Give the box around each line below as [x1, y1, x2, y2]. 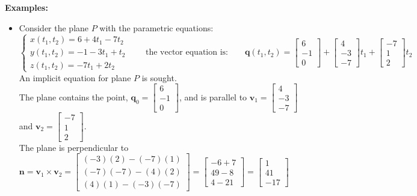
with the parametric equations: [99, 21, 214, 34]
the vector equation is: [146, 48, 228, 57]
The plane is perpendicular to [19, 141, 129, 153]
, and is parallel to [179, 90, 247, 103]
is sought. [141, 71, 177, 84]
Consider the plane [19, 21, 89, 34]
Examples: [5, 1, 48, 13]
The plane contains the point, [19, 90, 128, 103]
